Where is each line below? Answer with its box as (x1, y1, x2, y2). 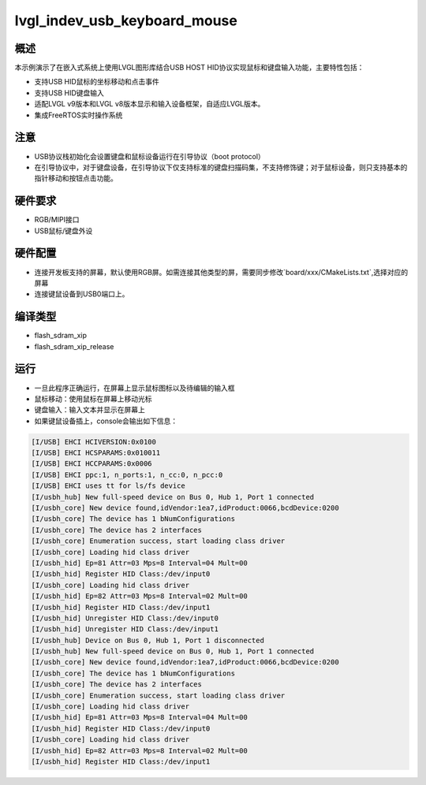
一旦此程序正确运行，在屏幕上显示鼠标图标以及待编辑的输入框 (34, 383, 235, 392)
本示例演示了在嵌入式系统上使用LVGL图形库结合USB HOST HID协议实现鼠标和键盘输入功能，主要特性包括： (14, 63, 364, 73)
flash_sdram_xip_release (34, 341, 114, 351)
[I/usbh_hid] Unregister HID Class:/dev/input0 (31, 613, 219, 623)
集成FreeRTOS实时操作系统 (34, 110, 123, 120)
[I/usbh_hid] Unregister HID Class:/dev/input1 (31, 625, 219, 634)
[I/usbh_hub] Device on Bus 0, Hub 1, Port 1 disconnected (31, 635, 264, 645)
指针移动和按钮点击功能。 (34, 173, 118, 183)
